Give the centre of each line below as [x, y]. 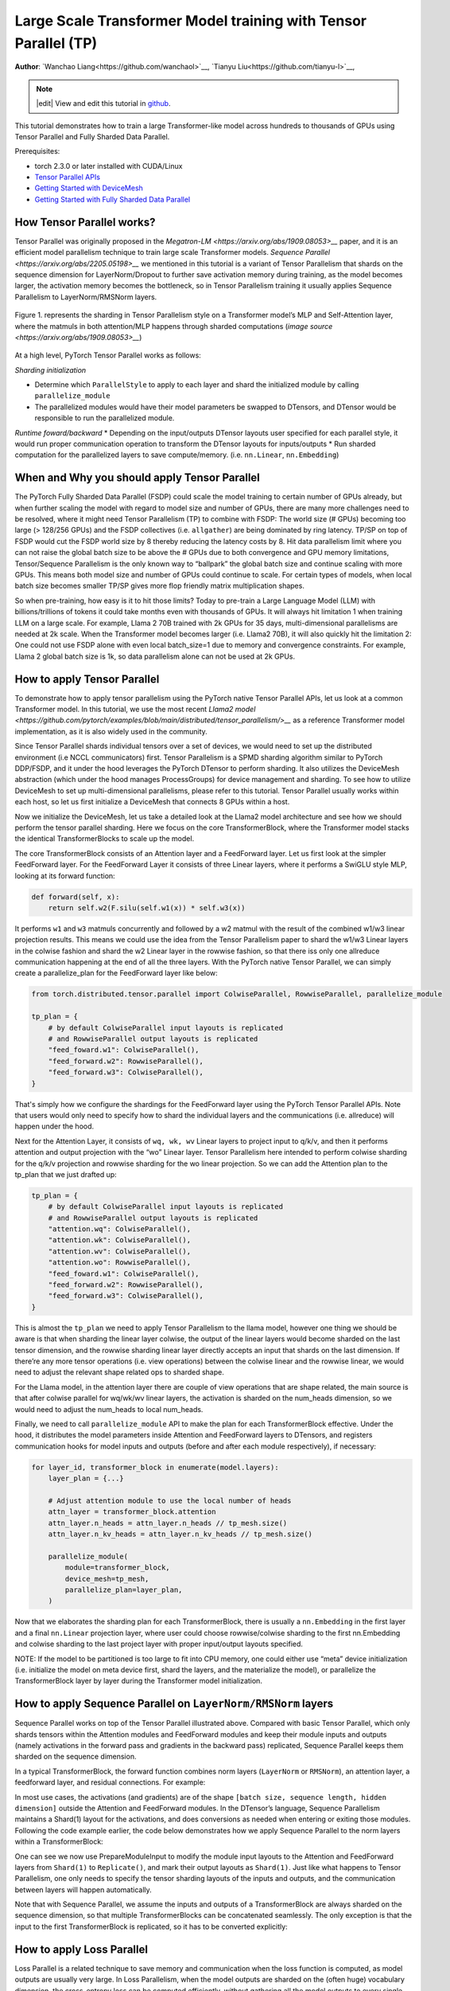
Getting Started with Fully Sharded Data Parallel [112, 199]
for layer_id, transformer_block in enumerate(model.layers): [155, 1467]
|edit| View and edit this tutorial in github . [103, 104]
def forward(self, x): [76, 897]
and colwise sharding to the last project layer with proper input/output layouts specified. [159, 1644]
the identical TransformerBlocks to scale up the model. [105, 839]
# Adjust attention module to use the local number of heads [170, 1500]
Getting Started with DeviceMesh [89, 188]
